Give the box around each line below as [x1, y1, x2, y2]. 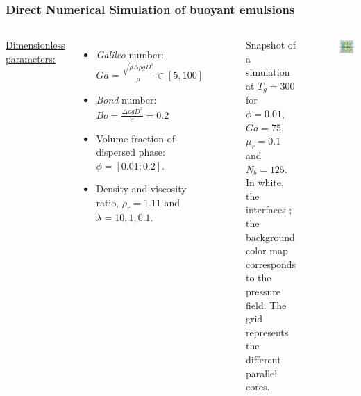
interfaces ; [245, 202, 292, 217]
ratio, [96, 195, 119, 210]
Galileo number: [96, 47, 164, 62]
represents [245, 324, 289, 339]
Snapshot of [245, 38, 296, 52]
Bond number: [96, 92, 157, 107]
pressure [245, 283, 280, 298]
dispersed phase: [96, 145, 165, 159]
